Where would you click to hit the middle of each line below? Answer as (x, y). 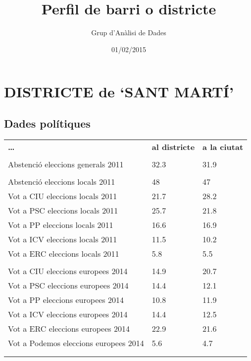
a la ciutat (223, 146)
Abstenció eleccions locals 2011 (62, 181)
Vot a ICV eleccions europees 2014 (68, 314)
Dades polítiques (47, 123)
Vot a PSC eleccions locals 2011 (63, 210)
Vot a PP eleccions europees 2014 (66, 299)
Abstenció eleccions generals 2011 (66, 164)
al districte (173, 146)
